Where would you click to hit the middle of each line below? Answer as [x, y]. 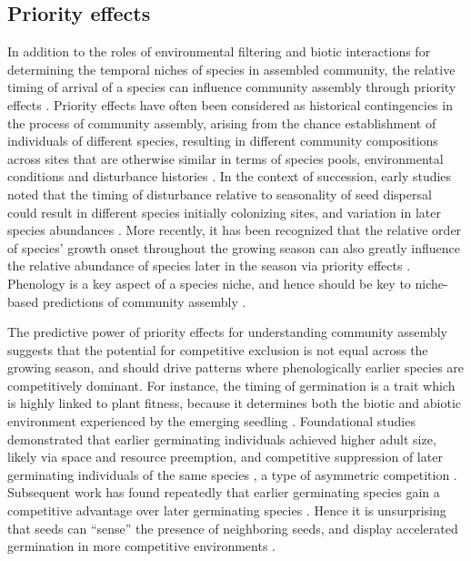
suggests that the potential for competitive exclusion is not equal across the [218, 349]
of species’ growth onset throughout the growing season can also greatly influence [234, 247]
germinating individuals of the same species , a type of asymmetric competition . [232, 474]
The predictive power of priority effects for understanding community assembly [227, 332]
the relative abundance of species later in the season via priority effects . [209, 265]
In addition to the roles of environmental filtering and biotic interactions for [219, 51]
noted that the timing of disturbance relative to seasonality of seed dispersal [220, 194]
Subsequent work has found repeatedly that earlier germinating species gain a [224, 492]
